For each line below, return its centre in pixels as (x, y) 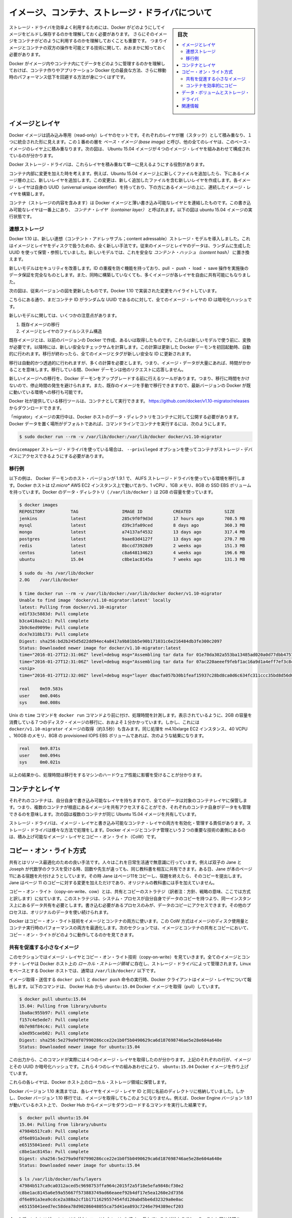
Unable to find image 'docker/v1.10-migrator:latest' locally (95, 600)
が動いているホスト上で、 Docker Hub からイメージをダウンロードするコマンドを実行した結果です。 (109, 1105)
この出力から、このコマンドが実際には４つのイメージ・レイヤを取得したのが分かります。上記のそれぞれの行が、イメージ (130, 1060)
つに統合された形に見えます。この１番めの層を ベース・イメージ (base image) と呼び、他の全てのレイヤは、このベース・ (130, 142)
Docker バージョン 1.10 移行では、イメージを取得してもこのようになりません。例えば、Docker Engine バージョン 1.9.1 (135, 1098)
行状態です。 (22, 216)
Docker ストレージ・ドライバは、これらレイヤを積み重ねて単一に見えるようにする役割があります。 (108, 164)
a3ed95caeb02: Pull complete (54, 1033)
